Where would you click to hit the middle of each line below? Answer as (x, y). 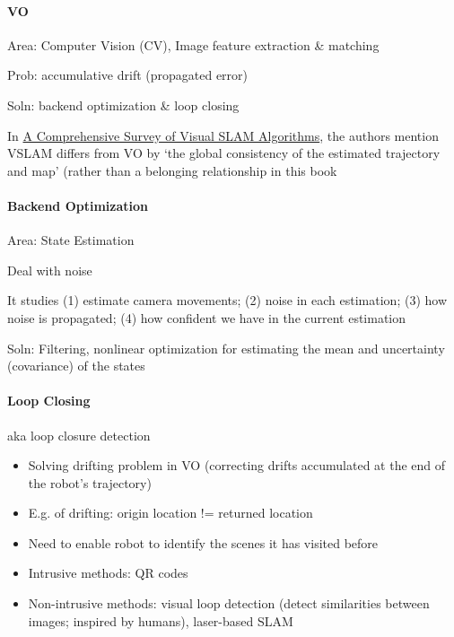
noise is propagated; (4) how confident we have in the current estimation (207, 317)
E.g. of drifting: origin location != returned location (170, 513)
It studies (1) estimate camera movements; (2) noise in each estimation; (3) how (227, 300)
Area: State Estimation (71, 240)
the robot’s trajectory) (90, 482)
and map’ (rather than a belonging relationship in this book (172, 170)
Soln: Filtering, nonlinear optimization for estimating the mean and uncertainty (226, 348)
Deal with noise (50, 270)
